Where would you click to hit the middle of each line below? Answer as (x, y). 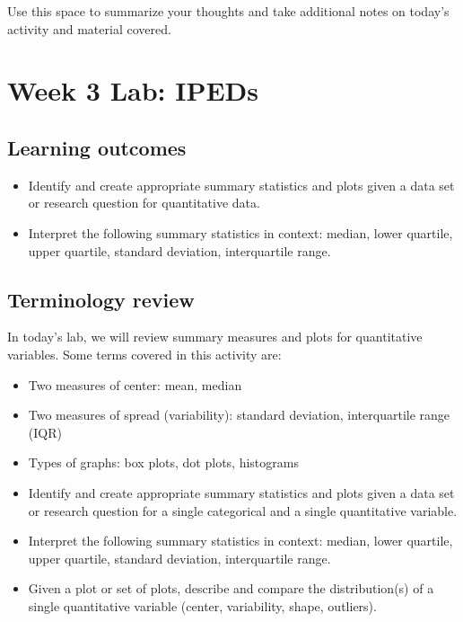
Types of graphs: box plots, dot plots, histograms (163, 462)
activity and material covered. (89, 28)
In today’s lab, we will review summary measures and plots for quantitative (215, 337)
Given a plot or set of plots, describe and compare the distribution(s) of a (231, 588)
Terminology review (101, 299)
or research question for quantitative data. (144, 203)
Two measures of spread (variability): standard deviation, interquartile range (239, 415)
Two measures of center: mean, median (135, 384)
